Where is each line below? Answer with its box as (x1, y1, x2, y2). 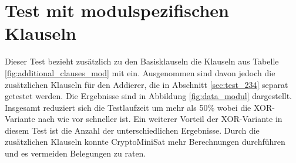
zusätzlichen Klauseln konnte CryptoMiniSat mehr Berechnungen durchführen (5, 135, 285, 148)
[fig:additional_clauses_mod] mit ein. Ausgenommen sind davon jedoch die (5, 66, 275, 79)
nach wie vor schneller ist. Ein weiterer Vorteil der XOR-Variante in (38, 113, 282, 125)
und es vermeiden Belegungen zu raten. (5, 147, 146, 159)
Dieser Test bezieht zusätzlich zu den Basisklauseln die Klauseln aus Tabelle (5, 55, 279, 67)
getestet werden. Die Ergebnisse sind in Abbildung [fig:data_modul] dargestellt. (5, 90, 292, 102)
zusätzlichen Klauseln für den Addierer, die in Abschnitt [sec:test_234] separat (5, 78, 288, 90)
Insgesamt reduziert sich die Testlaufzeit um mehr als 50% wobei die (5, 101, 251, 113)
